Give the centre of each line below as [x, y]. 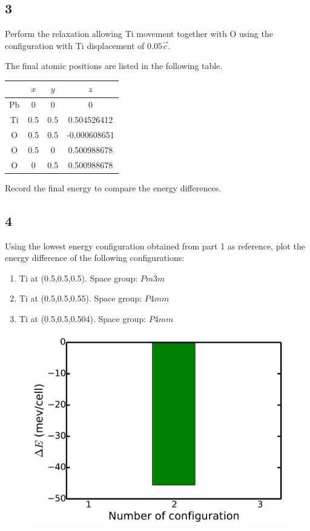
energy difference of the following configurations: [95, 258]
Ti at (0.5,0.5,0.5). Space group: [78, 278]
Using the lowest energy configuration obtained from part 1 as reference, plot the [155, 246]
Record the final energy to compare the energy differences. [113, 187]
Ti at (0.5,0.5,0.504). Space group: [83, 318]
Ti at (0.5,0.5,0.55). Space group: [81, 298]
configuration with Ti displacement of [75, 45]
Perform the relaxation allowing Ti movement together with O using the [139, 34]
